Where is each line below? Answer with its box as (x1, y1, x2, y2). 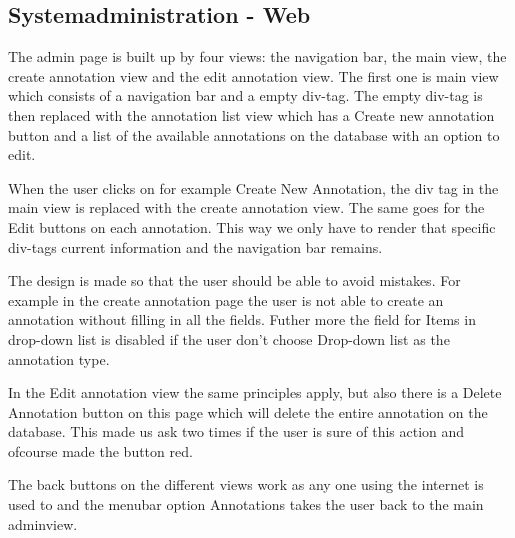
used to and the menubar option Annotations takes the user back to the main (8, 494, 484, 515)
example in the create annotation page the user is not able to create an (8, 289, 444, 310)
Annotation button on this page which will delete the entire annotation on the (8, 401, 488, 422)
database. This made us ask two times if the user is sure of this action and (8, 421, 465, 442)
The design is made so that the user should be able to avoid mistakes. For (8, 270, 461, 291)
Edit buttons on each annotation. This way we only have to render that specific (8, 216, 496, 237)
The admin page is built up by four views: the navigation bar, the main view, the (8, 46, 507, 67)
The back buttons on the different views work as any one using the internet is (8, 474, 484, 495)
